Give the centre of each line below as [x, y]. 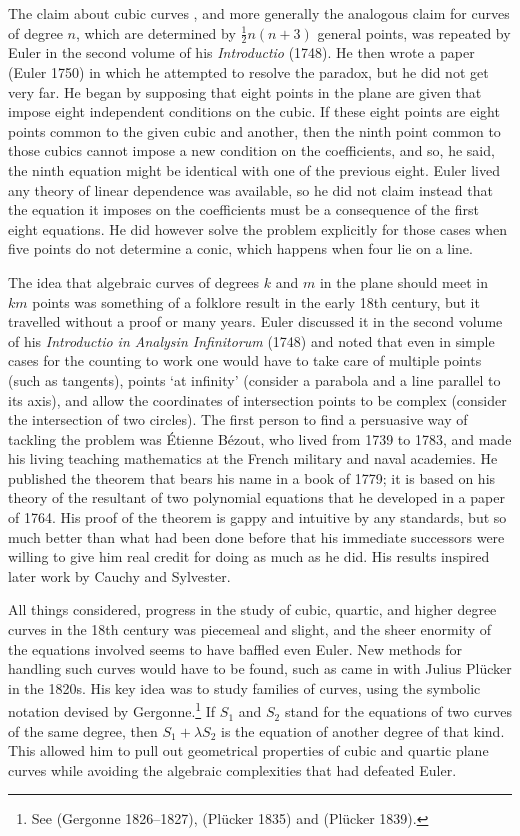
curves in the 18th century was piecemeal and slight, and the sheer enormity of [250, 629]
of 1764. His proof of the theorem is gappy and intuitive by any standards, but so [257, 517]
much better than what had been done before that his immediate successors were [256, 536]
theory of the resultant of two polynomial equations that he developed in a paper [256, 497]
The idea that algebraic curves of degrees [134, 281]
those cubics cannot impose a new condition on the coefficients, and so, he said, [251, 150]
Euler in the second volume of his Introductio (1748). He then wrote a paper [241, 52]
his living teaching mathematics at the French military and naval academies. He [253, 458]
